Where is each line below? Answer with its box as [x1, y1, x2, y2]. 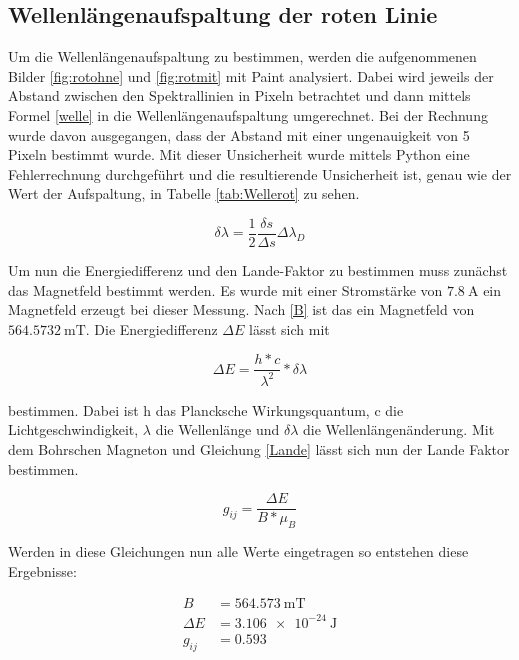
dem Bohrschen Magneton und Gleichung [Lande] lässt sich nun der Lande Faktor [8, 438, 510, 459]
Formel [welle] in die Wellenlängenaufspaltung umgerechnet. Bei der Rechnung [8, 104, 488, 125]
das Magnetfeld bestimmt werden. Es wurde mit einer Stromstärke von [8, 279, 443, 300]
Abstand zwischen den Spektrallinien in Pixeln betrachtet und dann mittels [8, 85, 471, 106]
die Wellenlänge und [155, 419, 280, 440]
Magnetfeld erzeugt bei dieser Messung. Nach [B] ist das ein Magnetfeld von [8, 299, 475, 320]
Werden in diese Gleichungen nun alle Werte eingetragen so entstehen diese [8, 541, 469, 562]
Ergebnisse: [8, 560, 77, 581]
